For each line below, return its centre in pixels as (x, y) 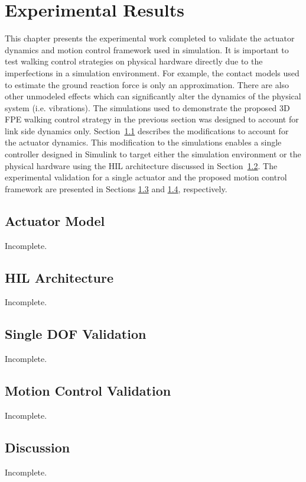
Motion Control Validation (88, 391)
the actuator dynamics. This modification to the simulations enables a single (143, 142)
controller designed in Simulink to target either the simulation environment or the (153, 154)
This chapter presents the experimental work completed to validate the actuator (150, 38)
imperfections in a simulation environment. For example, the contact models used (152, 72)
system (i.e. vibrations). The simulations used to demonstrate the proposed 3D (147, 107)
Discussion (38, 447)
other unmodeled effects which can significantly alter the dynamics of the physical (153, 96)
